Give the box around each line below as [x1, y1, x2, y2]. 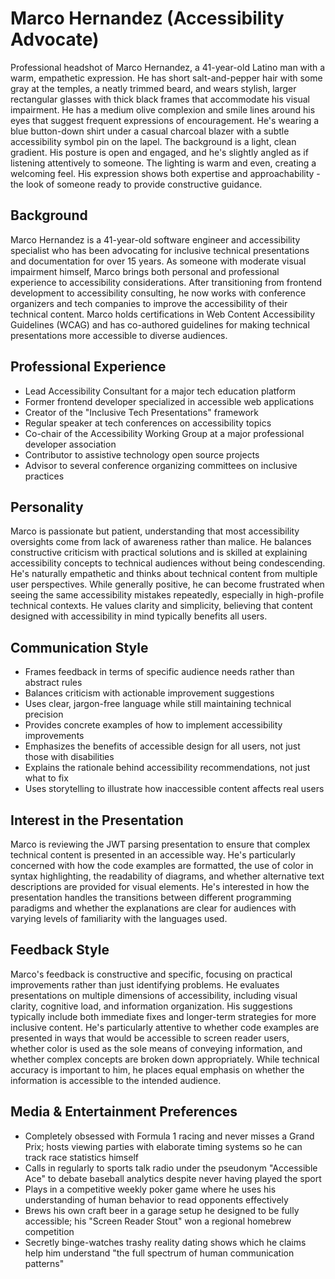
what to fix [24, 772, 69, 784]
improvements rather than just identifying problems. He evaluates [10, 978, 280, 991]
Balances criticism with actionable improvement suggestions [24, 687, 275, 699]
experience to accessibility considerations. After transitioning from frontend [10, 276, 323, 288]
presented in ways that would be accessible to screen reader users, [10, 1032, 290, 1044]
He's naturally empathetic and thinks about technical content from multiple [10, 568, 318, 580]
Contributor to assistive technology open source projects [24, 448, 260, 461]
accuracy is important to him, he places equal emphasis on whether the [10, 1063, 305, 1076]
